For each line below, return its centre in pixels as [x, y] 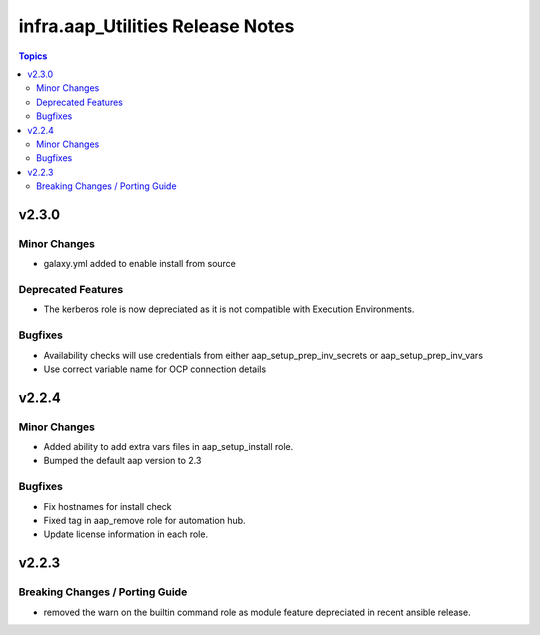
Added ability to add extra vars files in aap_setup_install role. [168, 447]
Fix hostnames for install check [107, 506]
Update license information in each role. [126, 534]
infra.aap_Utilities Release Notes [156, 26]
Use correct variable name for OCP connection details [155, 369]
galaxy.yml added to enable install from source [140, 264]
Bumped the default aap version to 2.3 [122, 461]
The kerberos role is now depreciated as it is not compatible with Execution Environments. [229, 309]
